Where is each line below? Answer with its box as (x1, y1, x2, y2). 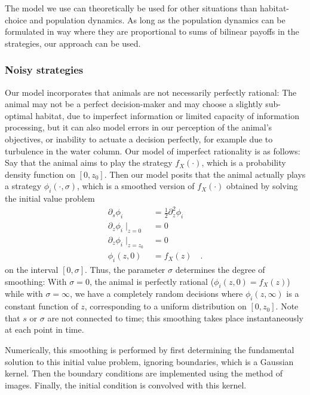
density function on (5, 168, 75, 180)
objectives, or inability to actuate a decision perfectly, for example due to (5, 132, 273, 145)
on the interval (5, 263, 59, 275)
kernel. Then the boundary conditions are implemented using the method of (5, 367, 283, 379)
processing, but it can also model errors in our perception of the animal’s (5, 121, 272, 133)
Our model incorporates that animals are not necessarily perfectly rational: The (5, 86, 297, 98)
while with (5, 287, 43, 300)
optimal (5, 109, 33, 121)
